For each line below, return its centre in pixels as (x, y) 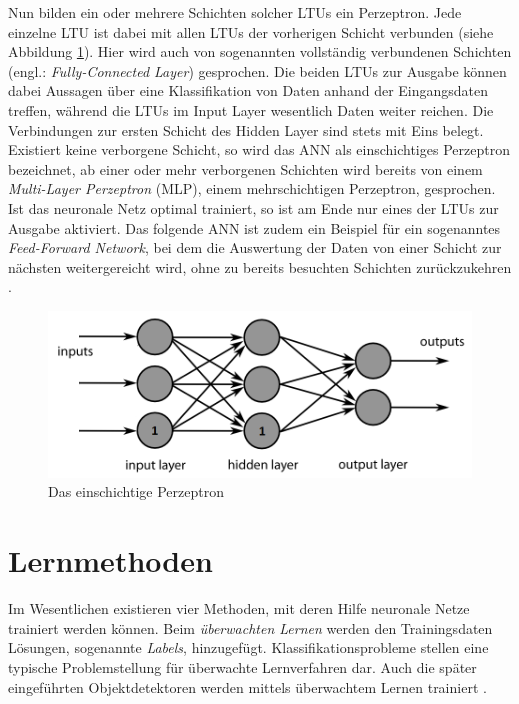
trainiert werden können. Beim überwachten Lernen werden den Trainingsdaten (250, 627)
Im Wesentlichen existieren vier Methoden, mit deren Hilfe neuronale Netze (239, 608)
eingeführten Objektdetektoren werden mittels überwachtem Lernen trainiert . (247, 686)
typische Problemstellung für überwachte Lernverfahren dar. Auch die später (242, 666)
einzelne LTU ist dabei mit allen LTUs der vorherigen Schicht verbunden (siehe (251, 31)
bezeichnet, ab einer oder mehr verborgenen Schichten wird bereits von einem (245, 168)
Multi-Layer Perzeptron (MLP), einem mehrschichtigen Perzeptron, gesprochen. (252, 188)
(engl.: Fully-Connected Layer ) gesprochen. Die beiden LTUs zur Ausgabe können (257, 70)
